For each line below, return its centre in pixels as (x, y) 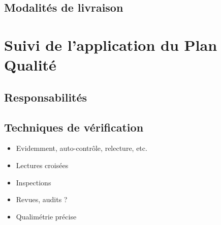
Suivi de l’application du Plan (111, 44)
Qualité (30, 65)
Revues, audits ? (42, 199)
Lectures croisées (42, 165)
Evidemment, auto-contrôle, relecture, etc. (82, 148)
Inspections (34, 182)
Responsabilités (46, 97)
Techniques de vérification (74, 127)
